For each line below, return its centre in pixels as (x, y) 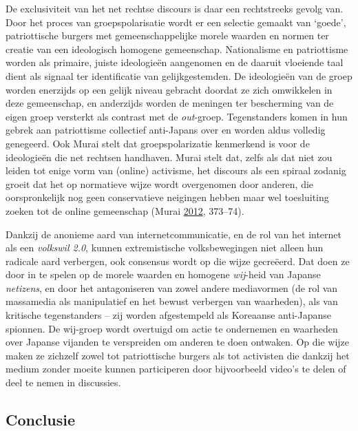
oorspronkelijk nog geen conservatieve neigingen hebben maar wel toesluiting (167, 197)
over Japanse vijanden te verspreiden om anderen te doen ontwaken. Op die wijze (178, 342)
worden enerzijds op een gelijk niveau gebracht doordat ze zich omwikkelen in (169, 89)
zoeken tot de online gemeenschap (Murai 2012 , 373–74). (125, 210)
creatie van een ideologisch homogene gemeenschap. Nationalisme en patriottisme (177, 49)
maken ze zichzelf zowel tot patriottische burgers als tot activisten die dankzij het (178, 355)
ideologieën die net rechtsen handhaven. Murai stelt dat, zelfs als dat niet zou (169, 157)
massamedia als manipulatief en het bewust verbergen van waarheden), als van (172, 301)
